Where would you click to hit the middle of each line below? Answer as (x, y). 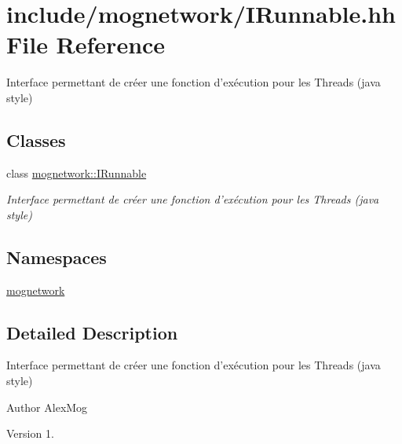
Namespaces (57, 257)
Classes (36, 139)
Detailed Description (92, 332)
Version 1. (30, 433)
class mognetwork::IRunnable (77, 172)
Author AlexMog (47, 407)
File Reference (86, 44)
